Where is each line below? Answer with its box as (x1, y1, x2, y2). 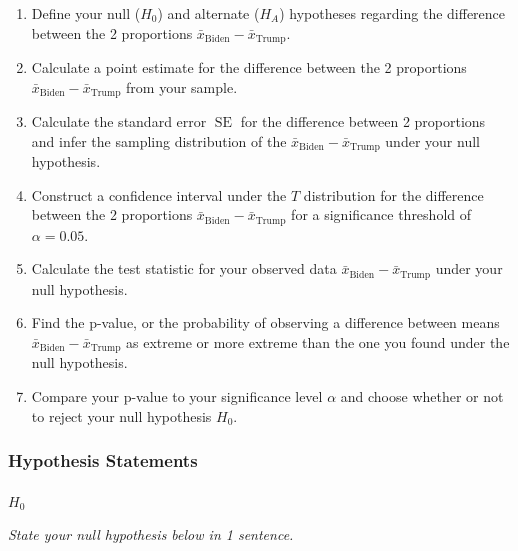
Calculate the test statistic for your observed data (31, 258, 337, 279)
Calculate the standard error (31, 111, 207, 132)
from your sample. (126, 76, 238, 97)
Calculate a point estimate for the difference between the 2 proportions (31, 57, 467, 78)
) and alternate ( (157, 3, 260, 23)
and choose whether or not (340, 386, 504, 407)
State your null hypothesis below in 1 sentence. (8, 524, 294, 545)
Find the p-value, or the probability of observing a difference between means (31, 312, 500, 333)
